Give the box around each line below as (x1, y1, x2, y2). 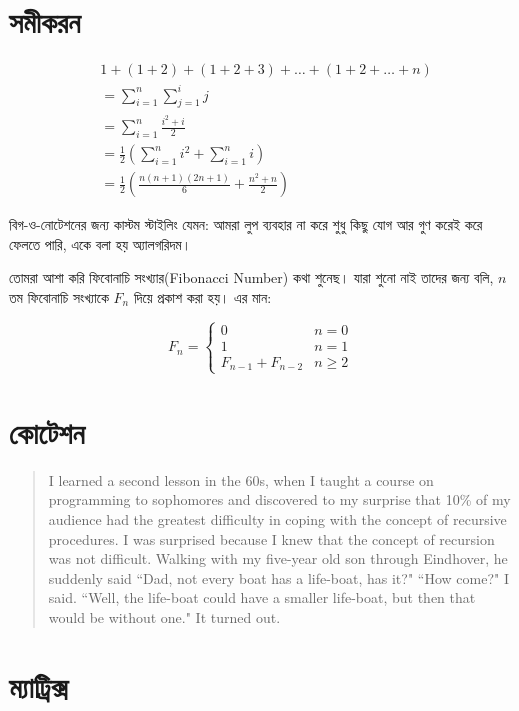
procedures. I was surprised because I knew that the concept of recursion (48, 528, 495, 549)
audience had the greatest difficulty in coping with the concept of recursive (48, 509, 507, 529)
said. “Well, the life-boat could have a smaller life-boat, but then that (48, 587, 476, 608)
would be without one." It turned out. (48, 606, 281, 627)
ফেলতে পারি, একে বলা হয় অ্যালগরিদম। (9, 233, 192, 254)
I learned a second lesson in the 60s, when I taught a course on (48, 469, 434, 490)
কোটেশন (9, 411, 85, 452)
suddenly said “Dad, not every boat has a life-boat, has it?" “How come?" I (48, 567, 509, 588)
